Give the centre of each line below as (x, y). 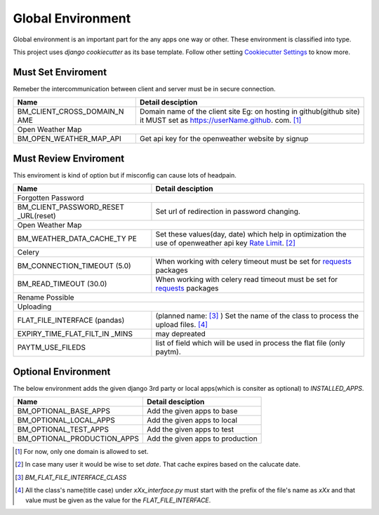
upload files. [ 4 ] (182, 325)
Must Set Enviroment (60, 72)
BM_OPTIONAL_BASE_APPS (64, 411)
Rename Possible (46, 297)
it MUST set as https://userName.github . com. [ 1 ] (220, 121)
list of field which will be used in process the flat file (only (250, 343)
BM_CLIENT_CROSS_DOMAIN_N (71, 112)
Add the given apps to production (202, 439)
